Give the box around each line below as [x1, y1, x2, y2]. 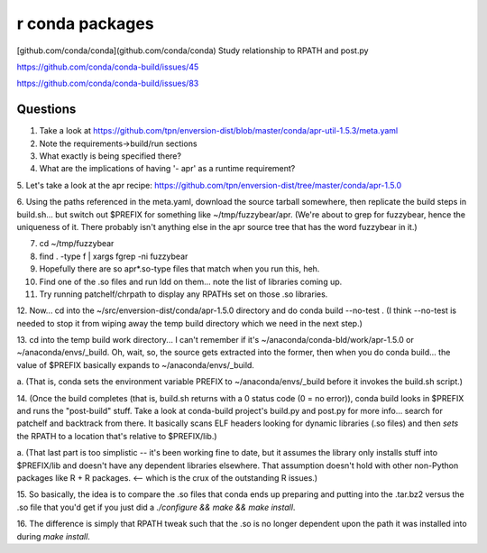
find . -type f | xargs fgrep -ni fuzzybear [39, 251, 188, 262]
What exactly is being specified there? [39, 151, 182, 161]
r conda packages [16, 14, 154, 33]
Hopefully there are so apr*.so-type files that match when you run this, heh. [39, 263, 320, 274]
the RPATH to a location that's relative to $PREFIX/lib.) [16, 430, 217, 441]
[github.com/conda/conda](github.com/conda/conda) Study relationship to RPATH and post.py [16, 45, 369, 56]
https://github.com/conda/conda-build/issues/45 [16, 61, 199, 72]
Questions [16, 102, 77, 117]
